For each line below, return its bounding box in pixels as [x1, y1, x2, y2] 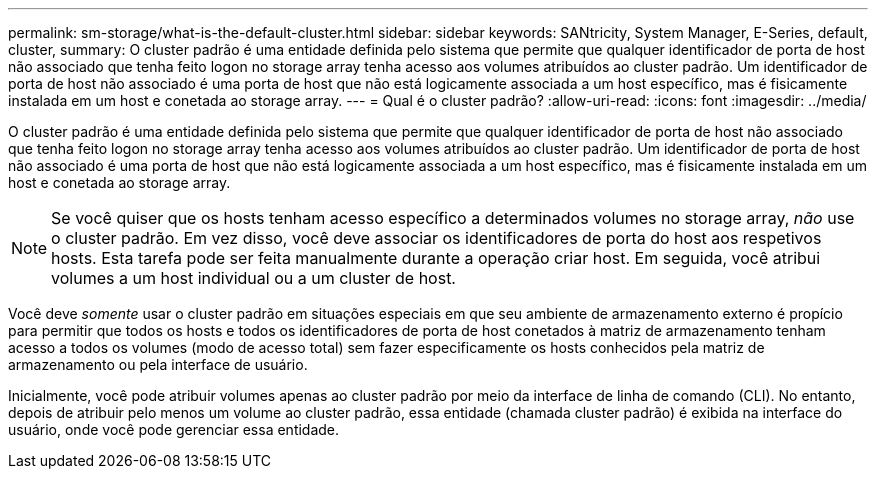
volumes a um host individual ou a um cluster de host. [51, 268, 456, 288]
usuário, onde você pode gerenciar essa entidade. [8, 421, 340, 438]
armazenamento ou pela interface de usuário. [8, 356, 308, 373]
